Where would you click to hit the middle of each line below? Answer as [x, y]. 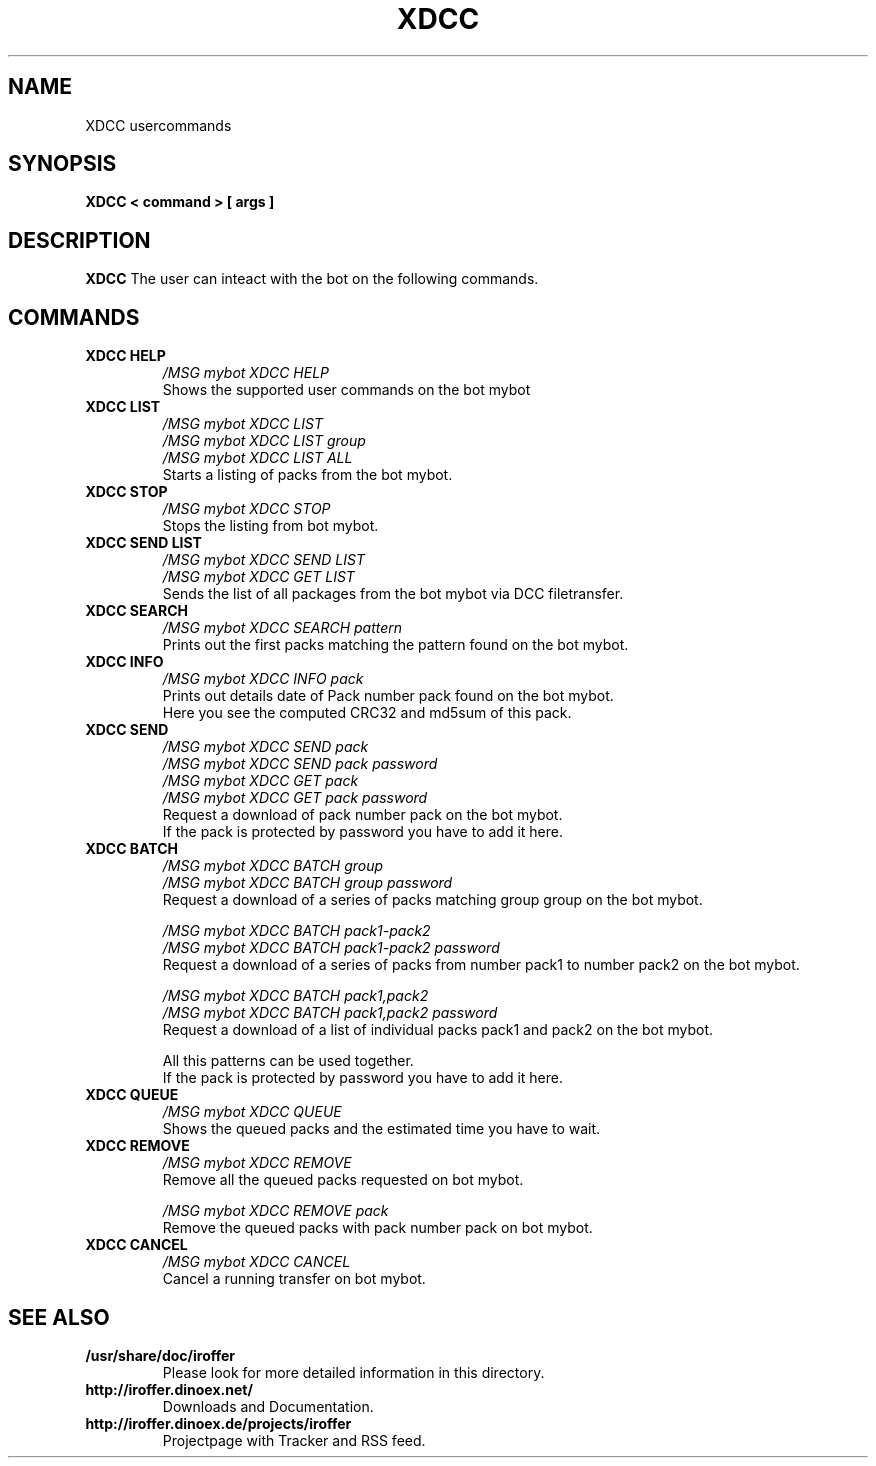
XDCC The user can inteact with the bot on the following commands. [312, 279]
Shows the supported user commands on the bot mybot [346, 390]
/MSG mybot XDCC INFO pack [263, 679]
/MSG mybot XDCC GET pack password [295, 798]
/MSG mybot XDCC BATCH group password [307, 883]
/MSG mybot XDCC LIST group [264, 441]
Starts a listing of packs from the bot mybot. [307, 475]
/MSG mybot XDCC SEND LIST [263, 560]
